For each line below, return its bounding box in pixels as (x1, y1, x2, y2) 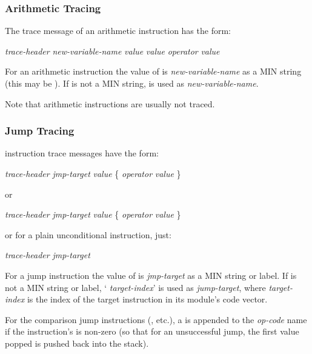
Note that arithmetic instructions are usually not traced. (5, 97, 215, 110)
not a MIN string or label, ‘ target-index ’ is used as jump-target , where (5, 281, 266, 293)
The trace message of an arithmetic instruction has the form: (5, 24, 231, 37)
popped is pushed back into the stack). (5, 336, 149, 349)
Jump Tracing (5, 123, 75, 138)
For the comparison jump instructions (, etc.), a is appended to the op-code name (5, 313, 307, 326)
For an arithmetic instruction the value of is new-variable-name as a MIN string (5, 65, 302, 78)
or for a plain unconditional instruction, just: (5, 228, 171, 241)
